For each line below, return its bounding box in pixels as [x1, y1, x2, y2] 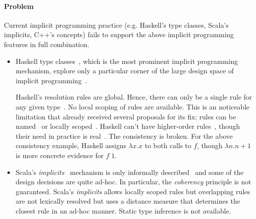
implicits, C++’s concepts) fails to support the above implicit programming [4, 29, 234, 40]
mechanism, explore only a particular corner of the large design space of [15, 65, 234, 76]
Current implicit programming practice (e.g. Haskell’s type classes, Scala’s [4, 19, 229, 30]
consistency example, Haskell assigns [15, 140, 127, 151]
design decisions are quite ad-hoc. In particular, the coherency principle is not [15, 176, 252, 187]
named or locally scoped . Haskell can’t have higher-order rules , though [15, 121, 240, 131]
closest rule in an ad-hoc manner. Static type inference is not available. [15, 205, 231, 216]
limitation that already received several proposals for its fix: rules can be [15, 111, 236, 121]
